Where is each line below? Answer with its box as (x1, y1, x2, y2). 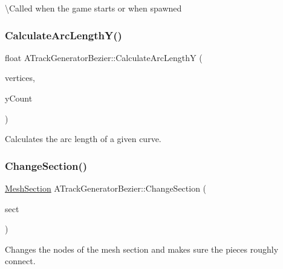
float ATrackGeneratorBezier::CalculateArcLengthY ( (5, 51, 203, 63)
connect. (5, 254, 36, 267)
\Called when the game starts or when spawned (5, 2, 182, 14)
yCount (5, 92, 33, 104)
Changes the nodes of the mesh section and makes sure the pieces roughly (5, 242, 279, 255)
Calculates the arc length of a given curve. (5, 132, 161, 145)
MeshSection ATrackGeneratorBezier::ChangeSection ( (5, 182, 207, 194)
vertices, (5, 71, 35, 84)
